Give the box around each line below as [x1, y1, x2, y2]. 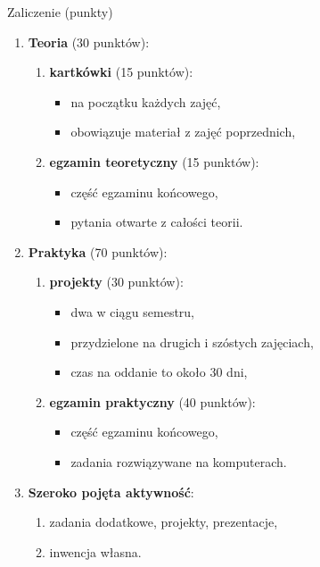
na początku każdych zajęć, [70, 92, 221, 111]
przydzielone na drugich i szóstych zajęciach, [70, 332, 314, 351]
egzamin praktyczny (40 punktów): [49, 392, 256, 411]
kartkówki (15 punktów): [49, 63, 193, 81]
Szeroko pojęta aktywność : [28, 482, 194, 501]
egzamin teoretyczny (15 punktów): [49, 152, 259, 171]
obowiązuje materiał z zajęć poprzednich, [70, 122, 296, 141]
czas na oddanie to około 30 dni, [70, 363, 248, 381]
